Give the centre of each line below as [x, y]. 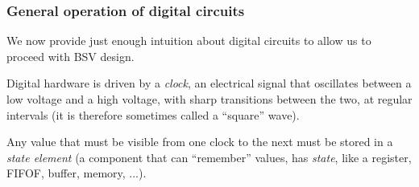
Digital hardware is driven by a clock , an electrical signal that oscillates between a [209, 83]
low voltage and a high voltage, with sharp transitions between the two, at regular [209, 99]
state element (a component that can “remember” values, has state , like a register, [209, 157]
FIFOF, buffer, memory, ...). [77, 173]
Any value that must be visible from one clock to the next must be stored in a [200, 142]
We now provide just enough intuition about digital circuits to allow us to [189, 41]
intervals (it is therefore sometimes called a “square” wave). [153, 114]
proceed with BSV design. [71, 56]
